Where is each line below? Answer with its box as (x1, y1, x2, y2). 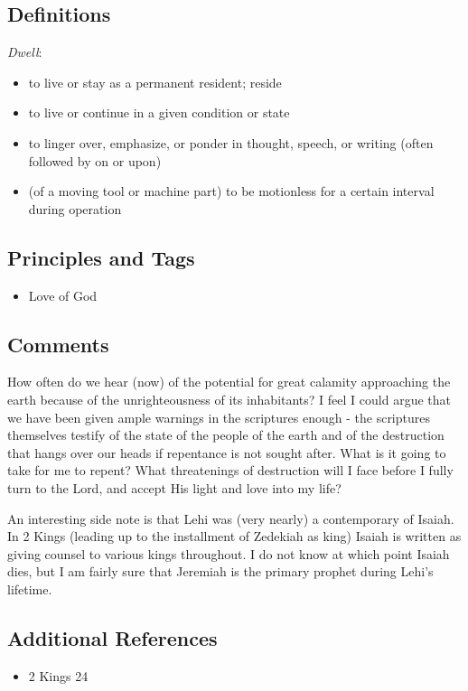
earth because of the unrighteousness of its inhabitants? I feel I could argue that (7, 389, 451, 408)
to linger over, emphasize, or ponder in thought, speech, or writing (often (28, 133, 434, 152)
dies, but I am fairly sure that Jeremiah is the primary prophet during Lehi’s (7, 562, 434, 581)
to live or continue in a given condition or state (28, 103, 290, 122)
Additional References (7, 623, 218, 651)
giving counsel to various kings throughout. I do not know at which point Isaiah (7, 544, 450, 563)
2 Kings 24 (28, 666, 89, 685)
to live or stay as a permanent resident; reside (28, 72, 282, 91)
